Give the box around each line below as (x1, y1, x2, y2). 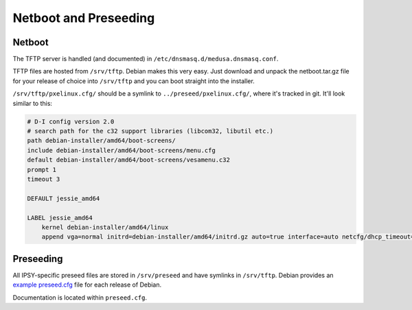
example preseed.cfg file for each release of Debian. (12, 280, 162, 289)
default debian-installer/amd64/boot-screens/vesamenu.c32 (27, 156, 230, 164)
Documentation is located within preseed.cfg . (12, 293, 148, 302)
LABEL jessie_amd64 (27, 214, 93, 221)
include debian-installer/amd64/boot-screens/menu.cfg (27, 146, 216, 154)
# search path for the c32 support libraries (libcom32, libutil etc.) (27, 127, 274, 135)
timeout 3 (27, 175, 60, 183)
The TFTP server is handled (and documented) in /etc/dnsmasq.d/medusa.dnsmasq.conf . (12, 55, 279, 63)
